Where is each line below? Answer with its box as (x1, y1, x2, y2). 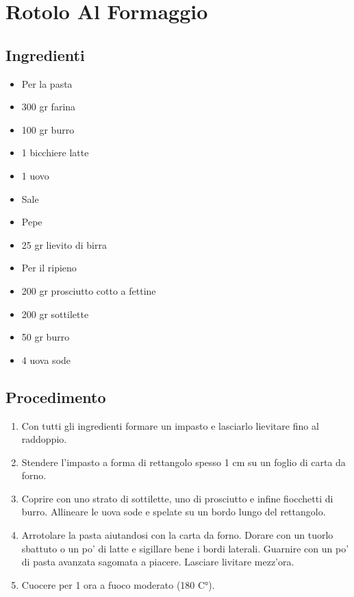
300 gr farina (21, 99, 76, 114)
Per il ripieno (21, 260, 77, 275)
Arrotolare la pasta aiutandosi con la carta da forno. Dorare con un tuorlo (21, 528, 333, 542)
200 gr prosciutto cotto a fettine (21, 283, 156, 297)
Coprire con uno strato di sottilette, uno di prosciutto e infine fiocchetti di (21, 491, 333, 505)
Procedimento (5, 386, 106, 407)
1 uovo (21, 168, 49, 182)
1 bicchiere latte (21, 145, 89, 160)
